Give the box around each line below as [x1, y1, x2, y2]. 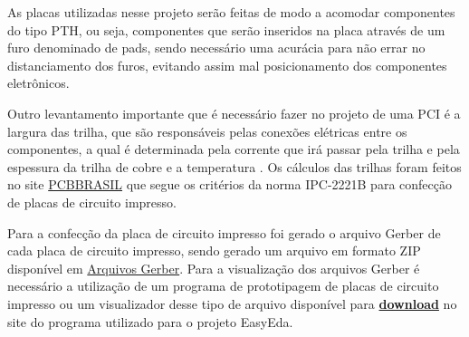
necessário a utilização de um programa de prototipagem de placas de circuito [7, 276, 439, 295]
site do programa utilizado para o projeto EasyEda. [7, 312, 293, 331]
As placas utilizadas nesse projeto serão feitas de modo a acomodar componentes [7, 3, 455, 21]
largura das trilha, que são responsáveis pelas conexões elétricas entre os [7, 121, 407, 140]
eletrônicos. [7, 73, 70, 92]
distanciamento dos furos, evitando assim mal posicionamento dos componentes [7, 55, 447, 74]
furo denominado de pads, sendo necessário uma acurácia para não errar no [7, 38, 426, 57]
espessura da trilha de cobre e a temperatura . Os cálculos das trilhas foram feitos [7, 157, 462, 176]
